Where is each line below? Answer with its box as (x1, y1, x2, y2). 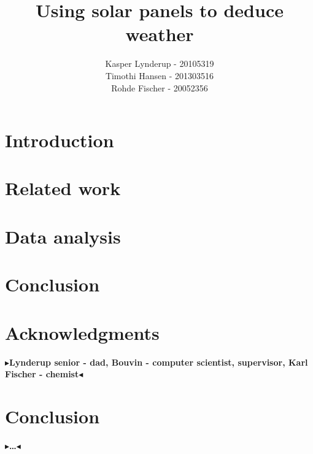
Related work (5, 175, 121, 201)
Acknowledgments (5, 320, 160, 345)
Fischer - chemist (5, 367, 79, 380)
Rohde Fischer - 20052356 (111, 81, 208, 94)
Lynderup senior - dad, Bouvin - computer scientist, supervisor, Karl (9, 355, 308, 368)
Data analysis (5, 223, 121, 248)
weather (125, 21, 194, 47)
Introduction (5, 128, 114, 153)
